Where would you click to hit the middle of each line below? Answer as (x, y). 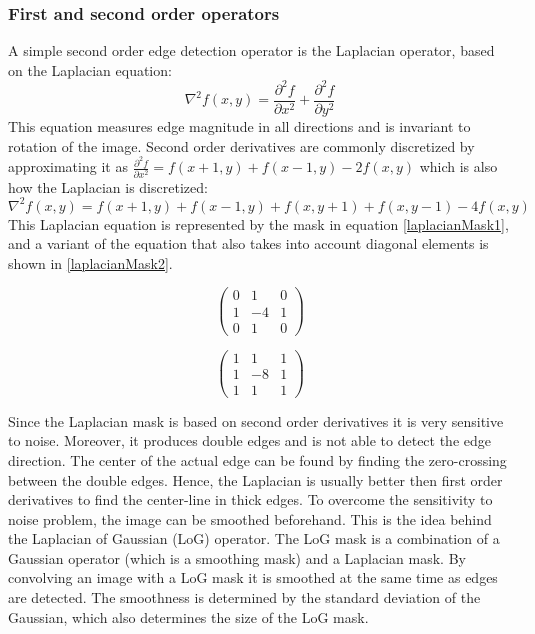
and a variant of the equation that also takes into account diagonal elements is (248, 243)
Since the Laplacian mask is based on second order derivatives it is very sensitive (256, 420)
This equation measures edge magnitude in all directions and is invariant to (239, 125)
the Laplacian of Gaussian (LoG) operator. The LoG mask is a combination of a (254, 538)
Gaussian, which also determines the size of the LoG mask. (188, 616)
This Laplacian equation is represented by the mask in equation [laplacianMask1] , (258, 223)
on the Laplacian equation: (90, 69)
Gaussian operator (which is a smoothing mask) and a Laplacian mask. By (237, 557)
